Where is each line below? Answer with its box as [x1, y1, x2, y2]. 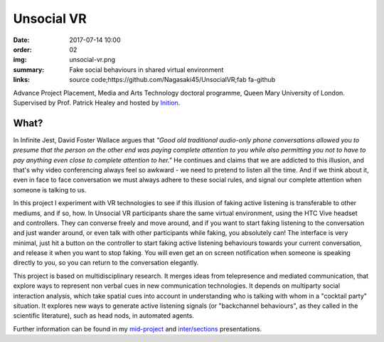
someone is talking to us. [13, 185, 87, 194]
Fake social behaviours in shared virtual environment [69, 65, 224, 74]
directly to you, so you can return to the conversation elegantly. [13, 259, 199, 267]
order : [13, 45, 32, 53]
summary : [13, 65, 45, 74]
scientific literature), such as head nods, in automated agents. [13, 311, 195, 320]
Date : [13, 36, 30, 44]
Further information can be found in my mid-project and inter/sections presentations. [13, 324, 262, 333]
